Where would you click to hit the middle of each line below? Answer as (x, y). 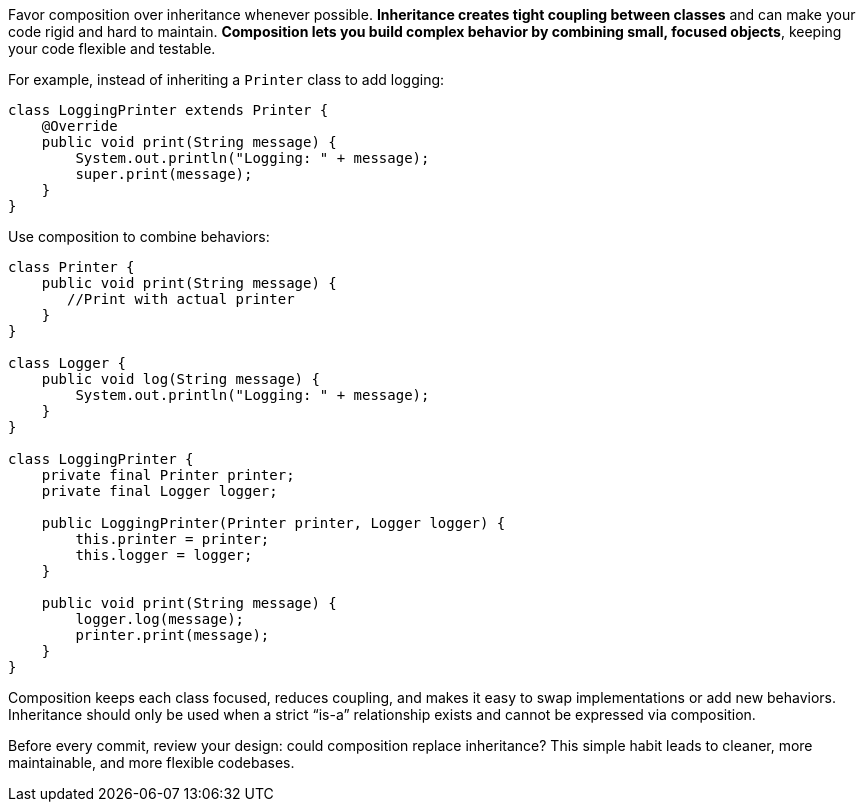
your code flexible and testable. (112, 48)
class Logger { (67, 363)
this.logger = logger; (164, 555)
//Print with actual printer (181, 299)
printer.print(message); (172, 635)
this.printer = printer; (172, 539)
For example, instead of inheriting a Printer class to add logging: (226, 79)
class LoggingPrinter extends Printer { (168, 110)
